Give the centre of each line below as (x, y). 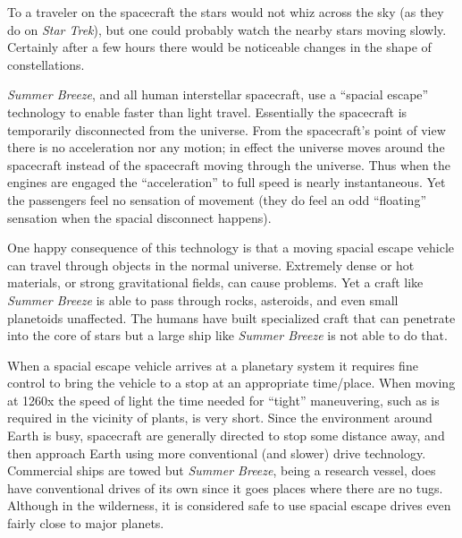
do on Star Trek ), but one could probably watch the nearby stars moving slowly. (227, 29)
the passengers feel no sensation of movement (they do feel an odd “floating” (217, 199)
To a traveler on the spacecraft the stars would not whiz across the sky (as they (226, 12)
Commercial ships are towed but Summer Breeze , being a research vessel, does (222, 470)
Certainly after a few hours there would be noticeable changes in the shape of (219, 47)
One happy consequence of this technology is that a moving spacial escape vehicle (231, 248)
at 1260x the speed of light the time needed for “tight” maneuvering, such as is (223, 400)
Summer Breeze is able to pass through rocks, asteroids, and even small (203, 299)
